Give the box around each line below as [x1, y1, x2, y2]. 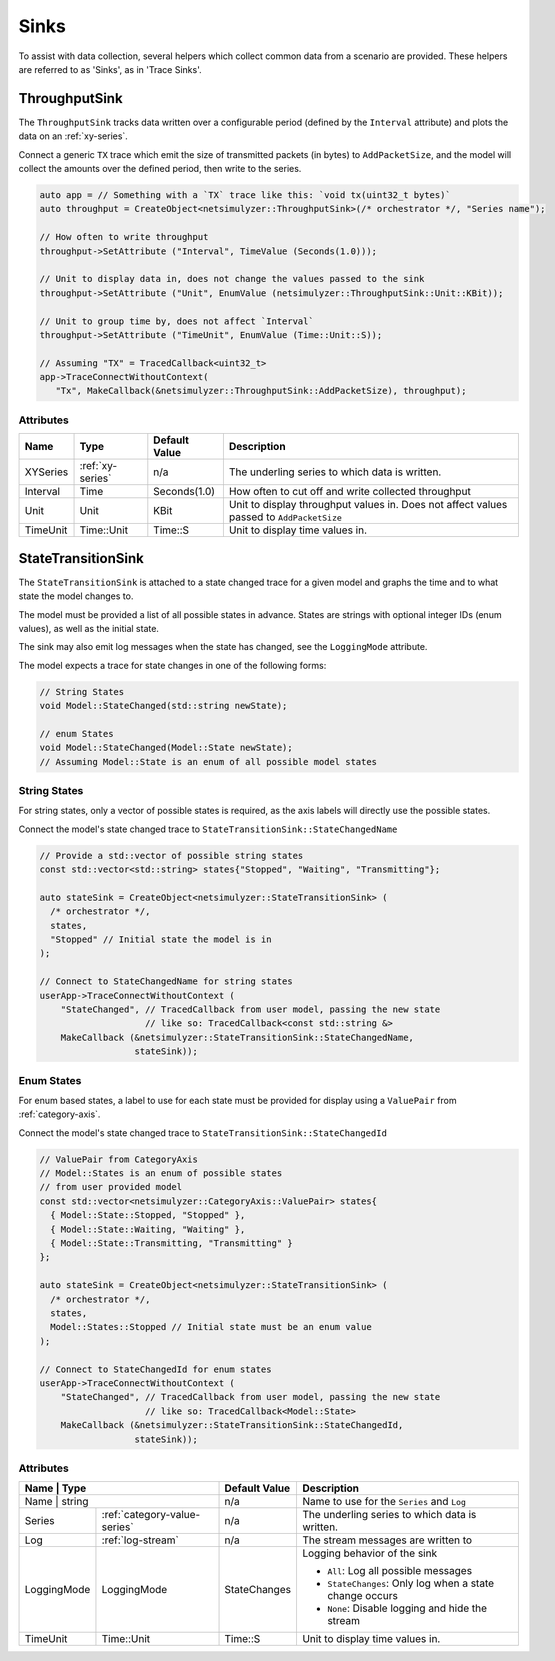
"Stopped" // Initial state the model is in [50, 934, 272, 945]
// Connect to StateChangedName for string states [39, 976, 294, 987]
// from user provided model [39, 1181, 183, 1193]
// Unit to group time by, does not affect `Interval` [39, 315, 314, 327]
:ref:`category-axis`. [18, 1108, 101, 1120]
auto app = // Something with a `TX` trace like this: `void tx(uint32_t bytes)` [39, 190, 452, 200]
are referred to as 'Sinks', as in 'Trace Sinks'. [18, 63, 202, 75]
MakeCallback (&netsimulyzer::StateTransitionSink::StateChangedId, [60, 1420, 404, 1431]
